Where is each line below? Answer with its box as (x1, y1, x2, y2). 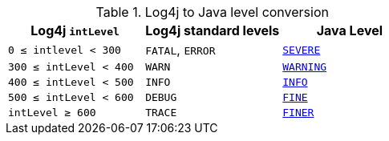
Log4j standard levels (145, 22, 280, 38)
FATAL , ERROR (145, 42, 216, 58)
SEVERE (282, 43, 321, 56)
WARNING (282, 61, 327, 73)
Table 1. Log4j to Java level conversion (95, 4, 329, 20)
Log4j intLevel (30, 22, 120, 38)
